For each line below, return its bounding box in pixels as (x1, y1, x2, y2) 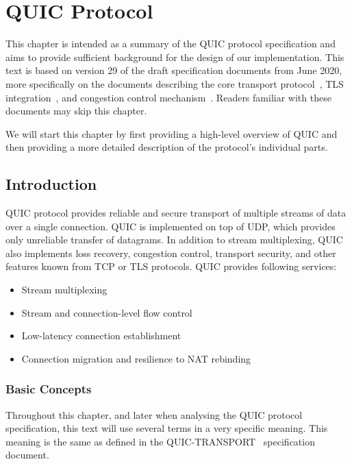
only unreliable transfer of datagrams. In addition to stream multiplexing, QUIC (5, 232, 343, 247)
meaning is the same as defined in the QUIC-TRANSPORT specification (5, 434, 315, 448)
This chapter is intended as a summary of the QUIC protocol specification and (5, 36, 336, 51)
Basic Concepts (5, 380, 92, 398)
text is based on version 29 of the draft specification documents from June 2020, (5, 63, 342, 77)
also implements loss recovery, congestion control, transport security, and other (5, 245, 336, 260)
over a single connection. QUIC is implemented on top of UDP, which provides (5, 219, 336, 233)
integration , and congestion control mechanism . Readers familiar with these (5, 90, 331, 104)
